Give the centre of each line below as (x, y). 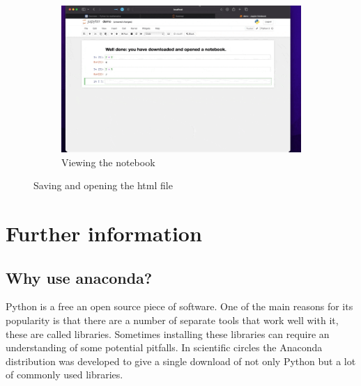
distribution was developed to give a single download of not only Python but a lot (181, 361)
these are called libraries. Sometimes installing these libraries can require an (168, 333)
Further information (104, 233)
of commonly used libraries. (64, 375)
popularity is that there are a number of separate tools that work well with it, (172, 320)
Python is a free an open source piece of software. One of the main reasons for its (179, 306)
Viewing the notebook (108, 162)
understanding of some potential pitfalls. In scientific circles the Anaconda (164, 347)
